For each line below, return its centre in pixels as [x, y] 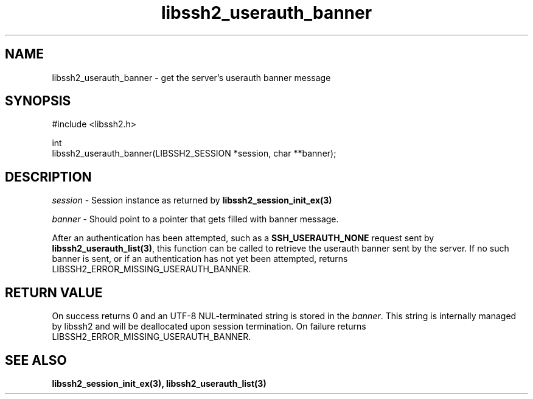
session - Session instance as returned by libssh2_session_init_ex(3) [192, 200]
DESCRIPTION [48, 177]
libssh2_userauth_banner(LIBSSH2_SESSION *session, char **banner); [194, 154]
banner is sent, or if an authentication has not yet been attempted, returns [200, 259]
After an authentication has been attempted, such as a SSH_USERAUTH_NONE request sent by [243, 238]
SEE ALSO [36, 360]
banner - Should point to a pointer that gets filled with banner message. [195, 219]
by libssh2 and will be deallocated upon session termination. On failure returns [209, 327]
